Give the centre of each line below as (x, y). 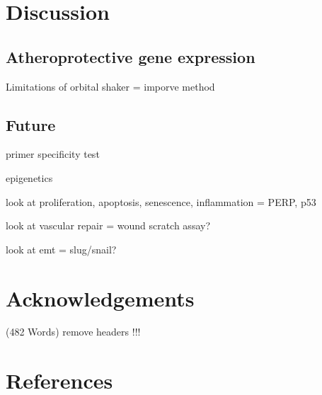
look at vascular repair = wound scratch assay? (108, 225)
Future (31, 124)
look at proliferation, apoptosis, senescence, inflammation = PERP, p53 (161, 201)
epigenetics (29, 177)
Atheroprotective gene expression (131, 56)
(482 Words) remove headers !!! (73, 332)
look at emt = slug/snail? (61, 249)
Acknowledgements (100, 298)
